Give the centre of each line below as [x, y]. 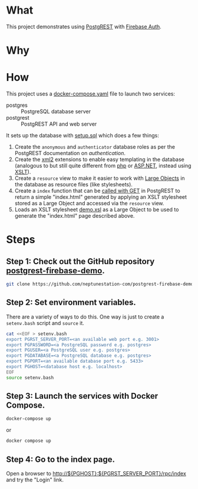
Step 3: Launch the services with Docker [82, 396]
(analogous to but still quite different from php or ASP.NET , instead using [103, 166]
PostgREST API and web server [59, 124]
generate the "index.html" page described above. [75, 216]
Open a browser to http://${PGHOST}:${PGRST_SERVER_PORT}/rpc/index [96, 473]
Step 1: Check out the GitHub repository [80, 261]
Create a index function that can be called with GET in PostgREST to [98, 191]
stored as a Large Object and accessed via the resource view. [89, 204]
